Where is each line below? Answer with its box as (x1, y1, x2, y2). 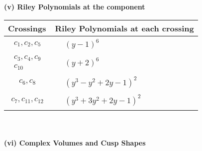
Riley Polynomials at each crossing (55, 22, 194, 34)
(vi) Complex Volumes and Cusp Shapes (4, 138, 146, 148)
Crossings (8, 22, 46, 34)
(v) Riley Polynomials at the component (4, 1, 145, 11)
